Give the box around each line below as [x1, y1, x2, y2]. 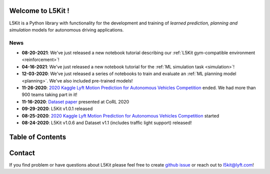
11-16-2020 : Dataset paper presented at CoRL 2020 [21, 98, 129, 104]
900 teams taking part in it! [21, 91, 77, 97]
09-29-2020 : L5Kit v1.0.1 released [21, 105, 93, 112]
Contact [9, 148, 35, 157]
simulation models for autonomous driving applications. [9, 26, 124, 32]
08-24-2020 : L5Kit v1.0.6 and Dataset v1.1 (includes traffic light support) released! [21, 119, 192, 125]
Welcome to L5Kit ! [9, 6, 69, 15]
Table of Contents [9, 132, 66, 141]
